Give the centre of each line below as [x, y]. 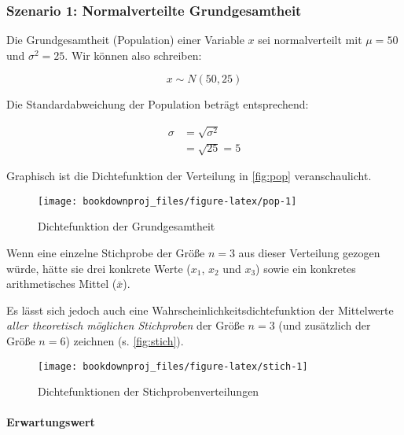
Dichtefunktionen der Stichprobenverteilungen [149, 391]
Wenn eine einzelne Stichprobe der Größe [106, 253]
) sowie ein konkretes [306, 268]
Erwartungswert [51, 422]
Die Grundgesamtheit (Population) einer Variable [125, 40]
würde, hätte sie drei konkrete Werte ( [99, 268]
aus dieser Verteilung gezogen [309, 253]
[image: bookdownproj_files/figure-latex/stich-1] [173, 366]
